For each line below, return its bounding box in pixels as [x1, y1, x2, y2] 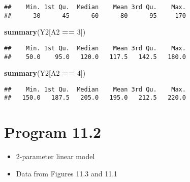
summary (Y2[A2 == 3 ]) [4, 26, 86, 37]
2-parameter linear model [16, 151, 95, 162]
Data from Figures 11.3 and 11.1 [16, 168, 118, 178]
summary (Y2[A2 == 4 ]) [4, 68, 86, 78]
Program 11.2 [4, 122, 102, 142]
